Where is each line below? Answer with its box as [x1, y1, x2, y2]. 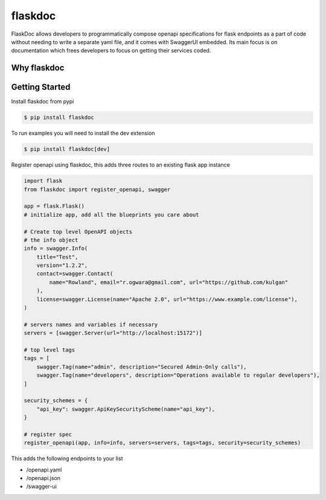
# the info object [24, 236, 78, 243]
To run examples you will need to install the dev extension [11, 130, 155, 137]
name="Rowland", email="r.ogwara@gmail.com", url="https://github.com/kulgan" [49, 278, 289, 286]
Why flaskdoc [11, 63, 65, 73]
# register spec [24, 431, 72, 438]
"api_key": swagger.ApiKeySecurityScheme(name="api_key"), [36, 405, 216, 412]
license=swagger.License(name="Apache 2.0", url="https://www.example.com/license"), [36, 296, 298, 303]
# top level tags [24, 346, 75, 353]
